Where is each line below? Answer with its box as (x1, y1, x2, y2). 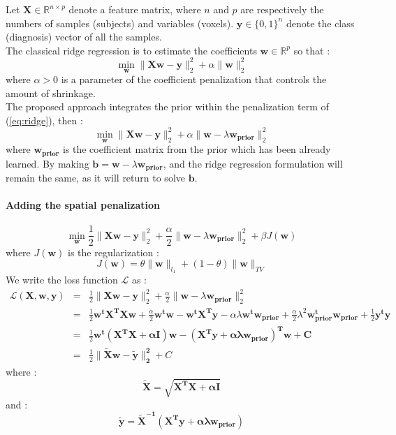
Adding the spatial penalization (6, 198, 161, 212)
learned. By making (6, 156, 89, 170)
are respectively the (240, 2, 324, 16)
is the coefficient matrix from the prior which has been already (62, 142, 331, 156)
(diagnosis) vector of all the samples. (6, 29, 162, 44)
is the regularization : (68, 244, 159, 259)
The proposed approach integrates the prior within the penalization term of (6, 99, 329, 114)
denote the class (286, 15, 355, 30)
